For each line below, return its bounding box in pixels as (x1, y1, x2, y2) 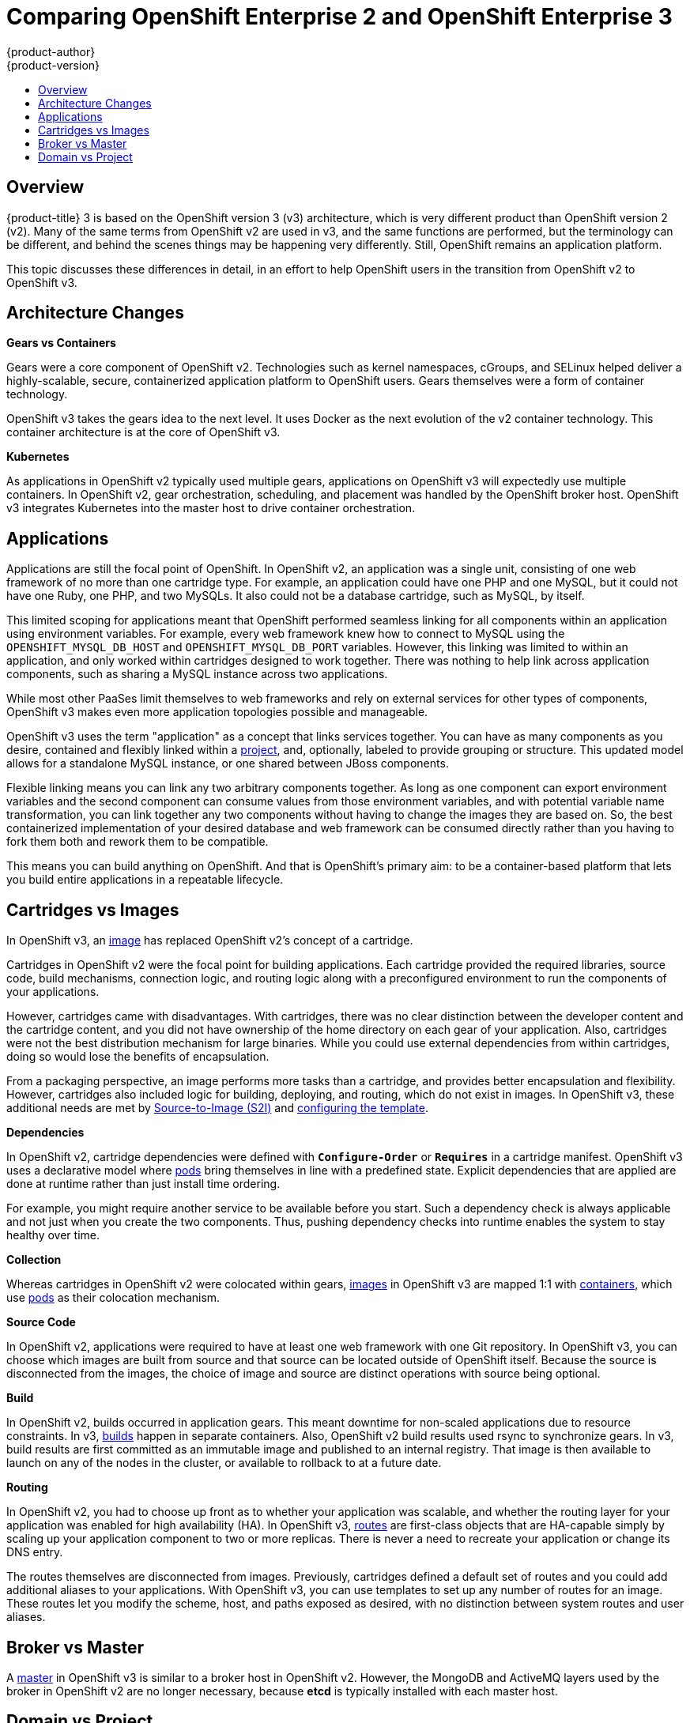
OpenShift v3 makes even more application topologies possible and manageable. (6, 705, 428, 719)
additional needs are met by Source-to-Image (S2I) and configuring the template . (6, 1101, 428, 1115)
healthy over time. (6, 1228, 100, 1242)
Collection (6, 1253, 62, 1267)
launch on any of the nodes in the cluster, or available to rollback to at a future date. (6, 1456, 442, 1470)
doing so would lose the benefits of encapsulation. (6, 1050, 270, 1064)
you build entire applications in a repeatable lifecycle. (6, 873, 284, 887)
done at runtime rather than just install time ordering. (6, 1177, 281, 1191)
